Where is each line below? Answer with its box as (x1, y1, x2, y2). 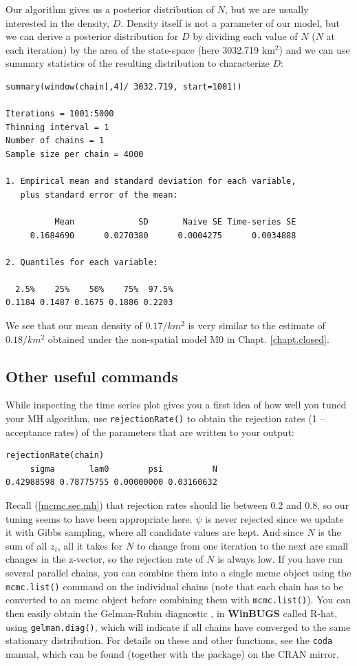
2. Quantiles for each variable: (6, 257, 158, 267)
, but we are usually (225, 2, 309, 16)
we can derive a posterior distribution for (6, 29, 179, 43)
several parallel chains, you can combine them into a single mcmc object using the (6, 565, 351, 580)
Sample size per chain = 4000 (6, 149, 144, 159)
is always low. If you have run (217, 552, 343, 566)
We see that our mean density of (6, 318, 142, 333)
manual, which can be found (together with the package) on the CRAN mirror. (6, 646, 339, 660)
